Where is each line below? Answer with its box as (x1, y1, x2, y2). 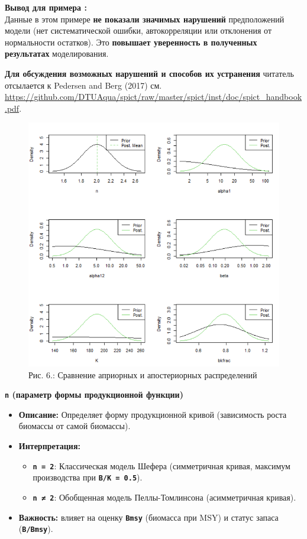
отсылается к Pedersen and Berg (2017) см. (5, 79, 162, 91)
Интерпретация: (18, 439, 80, 452)
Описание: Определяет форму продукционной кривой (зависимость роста (18, 408, 287, 420)
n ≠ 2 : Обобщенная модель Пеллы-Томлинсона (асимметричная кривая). (33, 491, 296, 503)
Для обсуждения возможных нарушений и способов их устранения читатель (5, 67, 294, 79)
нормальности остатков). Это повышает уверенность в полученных (5, 35, 257, 48)
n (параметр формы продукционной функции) (5, 388, 183, 401)
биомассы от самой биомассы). (18, 420, 131, 432)
